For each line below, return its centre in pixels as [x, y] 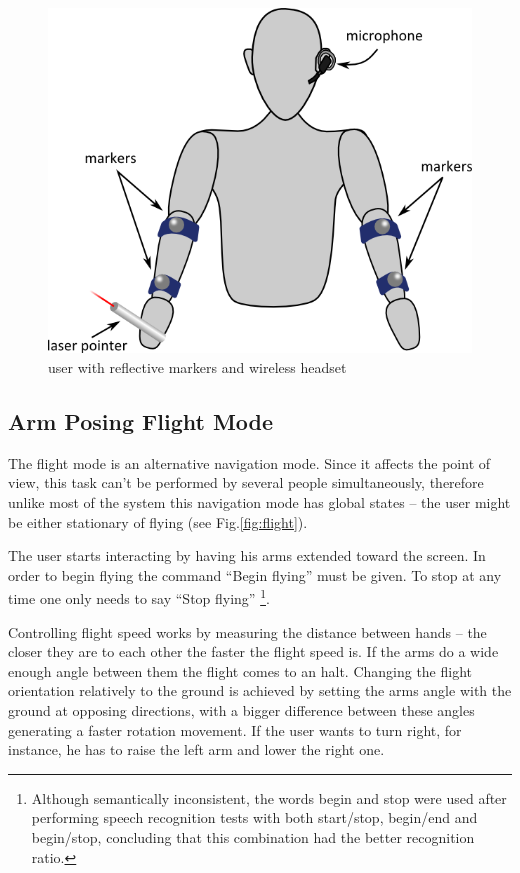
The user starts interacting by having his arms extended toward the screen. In [247, 555]
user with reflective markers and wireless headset [197, 366]
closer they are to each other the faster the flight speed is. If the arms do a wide [253, 651]
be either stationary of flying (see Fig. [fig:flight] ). [158, 521]
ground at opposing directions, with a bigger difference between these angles [241, 709]
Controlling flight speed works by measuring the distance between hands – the [247, 631]
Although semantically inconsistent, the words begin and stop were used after [269, 797]
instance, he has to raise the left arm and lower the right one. [196, 749]
